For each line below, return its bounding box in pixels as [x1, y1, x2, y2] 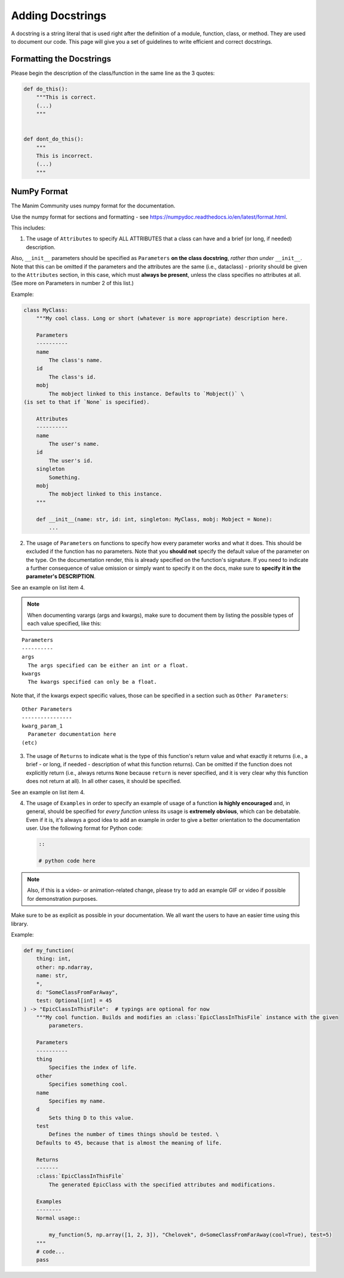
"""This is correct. [36, 94, 97, 101]
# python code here [38, 857, 96, 864]
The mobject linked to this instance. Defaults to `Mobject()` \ [48, 390, 244, 397]
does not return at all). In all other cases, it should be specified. [26, 778, 182, 785]
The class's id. [48, 374, 97, 380]
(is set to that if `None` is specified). [23, 399, 150, 406]
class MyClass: [23, 307, 68, 313]
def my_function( [23, 947, 75, 953]
